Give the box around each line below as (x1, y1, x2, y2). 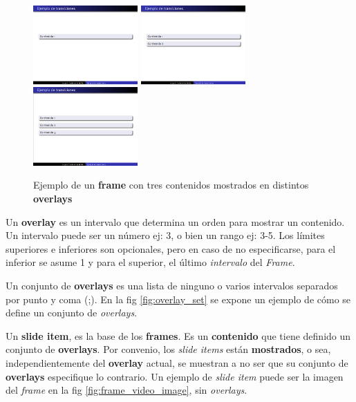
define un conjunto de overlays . (6, 305, 138, 320)
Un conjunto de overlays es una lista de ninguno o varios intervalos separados (6, 278, 338, 292)
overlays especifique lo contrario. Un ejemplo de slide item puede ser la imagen (6, 369, 344, 383)
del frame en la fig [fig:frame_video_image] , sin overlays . (6, 383, 247, 397)
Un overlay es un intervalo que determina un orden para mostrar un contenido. (6, 214, 345, 229)
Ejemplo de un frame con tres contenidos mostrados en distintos (33, 178, 309, 192)
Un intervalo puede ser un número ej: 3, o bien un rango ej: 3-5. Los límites (6, 228, 325, 242)
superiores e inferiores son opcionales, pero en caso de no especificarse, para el (6, 241, 336, 256)
